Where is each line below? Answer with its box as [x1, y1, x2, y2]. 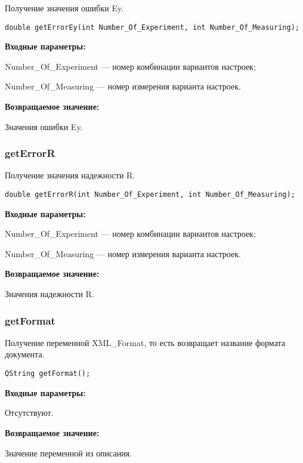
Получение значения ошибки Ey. [5, 2, 124, 14]
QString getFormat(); [5, 369, 91, 378]
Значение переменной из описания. [5, 446, 132, 459]
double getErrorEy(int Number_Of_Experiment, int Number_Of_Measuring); [5, 23, 299, 32]
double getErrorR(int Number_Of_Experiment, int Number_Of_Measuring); [5, 190, 295, 199]
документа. [5, 348, 45, 360]
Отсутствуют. [5, 406, 54, 419]
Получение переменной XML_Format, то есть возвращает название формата [5, 336, 285, 348]
